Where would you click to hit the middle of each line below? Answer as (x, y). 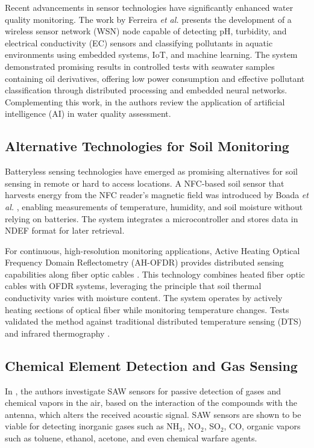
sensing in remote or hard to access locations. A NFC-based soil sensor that (145, 183)
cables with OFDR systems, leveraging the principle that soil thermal (133, 286)
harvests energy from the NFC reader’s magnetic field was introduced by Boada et (157, 195)
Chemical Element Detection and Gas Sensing (151, 365)
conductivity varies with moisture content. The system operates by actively (144, 298)
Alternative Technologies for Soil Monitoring (147, 146)
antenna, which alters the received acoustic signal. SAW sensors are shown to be (153, 414)
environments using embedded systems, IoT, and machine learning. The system (151, 54)
